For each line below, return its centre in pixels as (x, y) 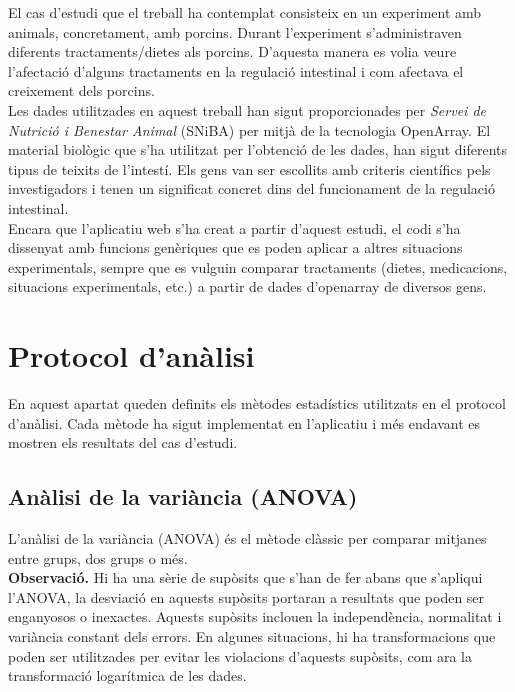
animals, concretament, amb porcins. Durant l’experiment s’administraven (235, 31)
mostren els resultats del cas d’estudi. (123, 442)
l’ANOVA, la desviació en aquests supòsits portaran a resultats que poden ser (246, 596)
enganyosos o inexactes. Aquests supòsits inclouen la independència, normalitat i (255, 616)
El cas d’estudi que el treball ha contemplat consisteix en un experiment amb (245, 12)
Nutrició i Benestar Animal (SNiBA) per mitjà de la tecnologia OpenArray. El (249, 129)
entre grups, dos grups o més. (98, 557)
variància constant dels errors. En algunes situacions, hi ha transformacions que (252, 635)
